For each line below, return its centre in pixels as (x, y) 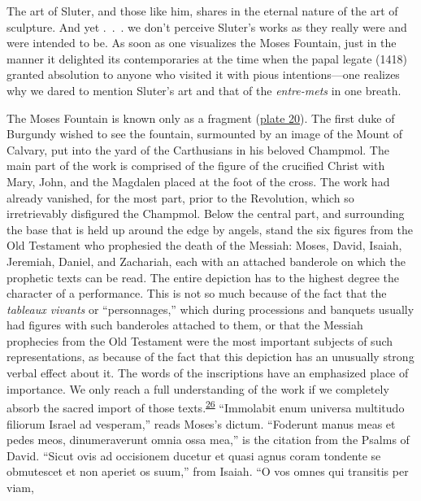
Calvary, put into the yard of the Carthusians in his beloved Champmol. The (198, 149)
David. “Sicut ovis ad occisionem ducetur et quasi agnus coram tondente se (194, 455)
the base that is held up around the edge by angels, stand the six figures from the (210, 229)
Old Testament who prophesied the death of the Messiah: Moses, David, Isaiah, (204, 245)
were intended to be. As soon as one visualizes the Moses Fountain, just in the (202, 43)
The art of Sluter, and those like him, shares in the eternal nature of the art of (202, 11)
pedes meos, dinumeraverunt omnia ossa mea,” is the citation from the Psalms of (208, 440)
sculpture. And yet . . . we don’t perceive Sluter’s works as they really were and (207, 26)
